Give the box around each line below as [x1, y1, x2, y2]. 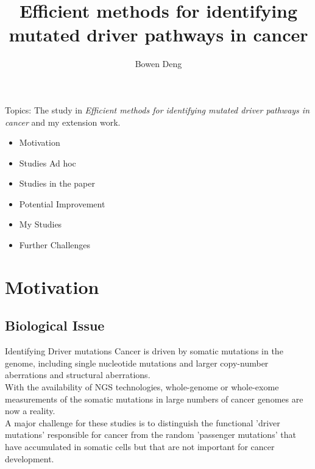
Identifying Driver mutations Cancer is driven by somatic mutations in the [5, 345, 283, 357]
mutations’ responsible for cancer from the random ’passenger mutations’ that [5, 428, 296, 441]
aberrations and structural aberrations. [5, 368, 150, 381]
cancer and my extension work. [5, 115, 121, 128]
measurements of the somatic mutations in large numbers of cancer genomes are [5, 392, 303, 405]
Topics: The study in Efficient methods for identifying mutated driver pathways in [5, 103, 310, 116]
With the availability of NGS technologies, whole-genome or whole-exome [5, 381, 279, 393]
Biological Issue [5, 316, 105, 335]
